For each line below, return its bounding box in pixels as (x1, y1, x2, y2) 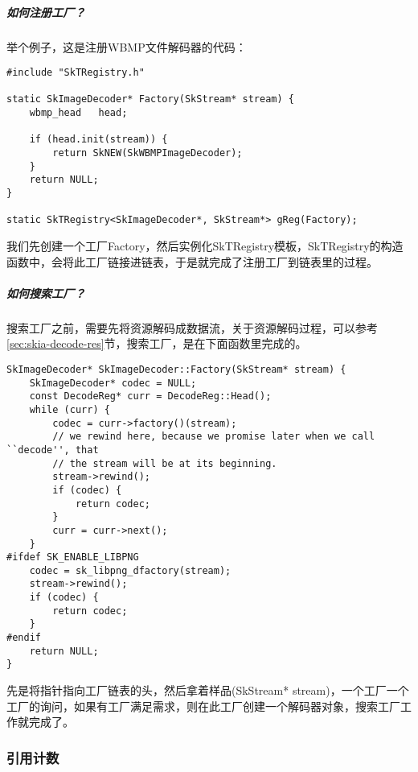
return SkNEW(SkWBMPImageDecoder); (52, 147, 243, 159)
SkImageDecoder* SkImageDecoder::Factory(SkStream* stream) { (6, 363, 346, 375)
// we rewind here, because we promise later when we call (52, 431, 375, 443)
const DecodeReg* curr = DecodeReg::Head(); (29, 390, 272, 403)
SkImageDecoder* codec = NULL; (29, 377, 197, 389)
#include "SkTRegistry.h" (6, 67, 145, 79)
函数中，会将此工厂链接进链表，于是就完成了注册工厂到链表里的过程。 (6, 253, 378, 270)
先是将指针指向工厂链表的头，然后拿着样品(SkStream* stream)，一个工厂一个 (6, 682, 409, 699)
